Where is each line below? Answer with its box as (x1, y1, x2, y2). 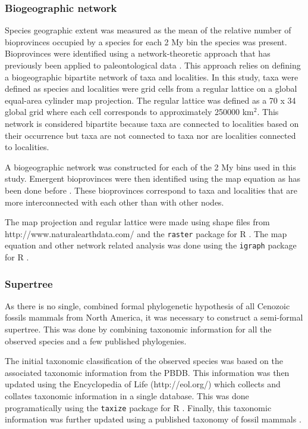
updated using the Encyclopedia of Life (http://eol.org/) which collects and (5, 378, 281, 390)
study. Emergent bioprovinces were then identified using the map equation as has (5, 172, 300, 185)
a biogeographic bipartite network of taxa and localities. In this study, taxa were (5, 70, 298, 83)
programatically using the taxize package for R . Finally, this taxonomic (5, 401, 272, 414)
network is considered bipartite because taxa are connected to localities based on (5, 117, 299, 129)
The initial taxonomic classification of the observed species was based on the (5, 355, 283, 367)
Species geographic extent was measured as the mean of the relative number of (5, 24, 291, 36)
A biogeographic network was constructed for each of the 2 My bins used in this (5, 160, 296, 173)
